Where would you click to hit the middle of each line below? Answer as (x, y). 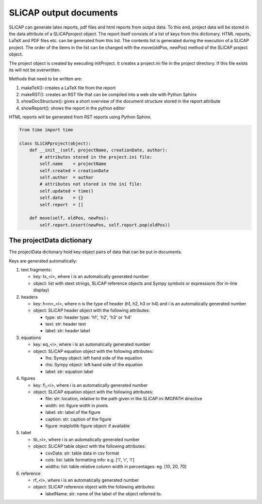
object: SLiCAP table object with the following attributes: (90, 446)
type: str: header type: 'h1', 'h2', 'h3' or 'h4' (89, 317)
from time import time (46, 130)
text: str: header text (66, 324)
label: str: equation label (69, 372)
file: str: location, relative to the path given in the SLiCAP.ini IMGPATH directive (124, 399)
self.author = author (67, 177)
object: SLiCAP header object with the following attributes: (92, 310)
